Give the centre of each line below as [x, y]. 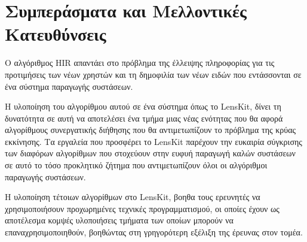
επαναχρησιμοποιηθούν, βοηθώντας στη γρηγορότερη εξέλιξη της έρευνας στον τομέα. [154, 232]
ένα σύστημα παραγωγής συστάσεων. [69, 86]
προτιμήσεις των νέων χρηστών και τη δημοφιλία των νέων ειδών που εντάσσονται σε [153, 74]
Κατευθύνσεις [56, 34]
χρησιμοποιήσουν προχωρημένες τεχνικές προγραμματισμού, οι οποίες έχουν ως [142, 208]
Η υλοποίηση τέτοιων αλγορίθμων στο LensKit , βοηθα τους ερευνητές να [133, 197]
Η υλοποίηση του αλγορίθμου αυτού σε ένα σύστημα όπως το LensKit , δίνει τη [143, 106]
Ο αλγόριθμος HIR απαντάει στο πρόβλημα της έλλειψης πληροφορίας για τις [140, 63]
